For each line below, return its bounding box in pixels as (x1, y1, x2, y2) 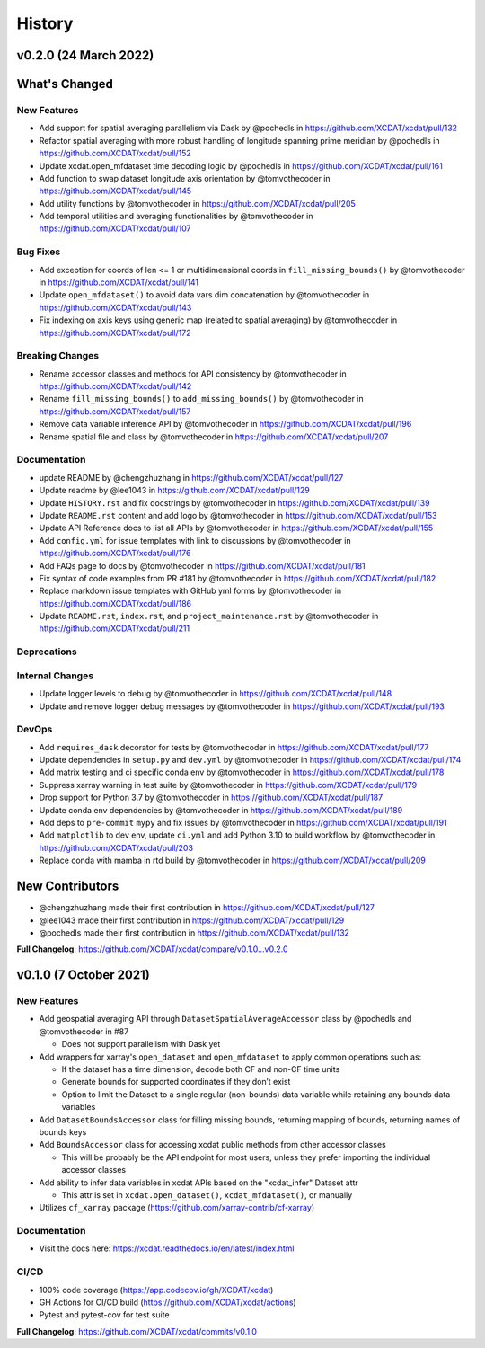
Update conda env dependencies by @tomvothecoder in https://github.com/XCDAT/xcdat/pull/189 (39, 804, 403, 815)
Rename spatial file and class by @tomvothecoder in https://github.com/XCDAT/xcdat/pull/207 (39, 431, 389, 442)
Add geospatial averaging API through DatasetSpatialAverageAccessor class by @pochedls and (39, 1014, 412, 1024)
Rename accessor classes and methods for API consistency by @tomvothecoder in (39, 368, 348, 379)
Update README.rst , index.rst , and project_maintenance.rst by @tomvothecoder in (39, 611, 379, 622)
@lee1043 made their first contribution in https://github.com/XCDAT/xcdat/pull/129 (39, 915, 345, 926)
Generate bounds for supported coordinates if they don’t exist (61, 1077, 291, 1087)
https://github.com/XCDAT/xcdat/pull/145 (39, 185, 192, 197)
